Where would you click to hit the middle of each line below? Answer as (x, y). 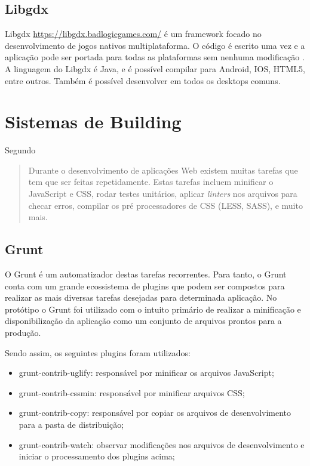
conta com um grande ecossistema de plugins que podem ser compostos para (145, 286)
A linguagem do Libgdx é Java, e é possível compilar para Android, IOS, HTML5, (155, 68)
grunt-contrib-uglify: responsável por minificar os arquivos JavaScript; (146, 373)
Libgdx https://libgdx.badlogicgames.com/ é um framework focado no (133, 34)
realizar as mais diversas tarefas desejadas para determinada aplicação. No (141, 297)
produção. (23, 333)
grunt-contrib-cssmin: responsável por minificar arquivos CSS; (132, 392)
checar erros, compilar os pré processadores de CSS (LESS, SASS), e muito (165, 205)
